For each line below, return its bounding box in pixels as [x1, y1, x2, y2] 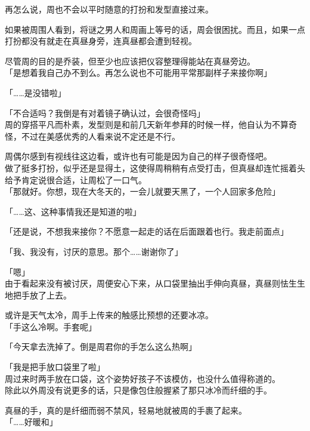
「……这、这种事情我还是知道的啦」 [5, 205, 141, 217]
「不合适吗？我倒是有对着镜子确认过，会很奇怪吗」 [5, 106, 205, 119]
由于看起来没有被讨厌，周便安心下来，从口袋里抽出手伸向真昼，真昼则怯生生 [5, 277, 305, 290]
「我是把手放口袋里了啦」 [5, 361, 105, 373]
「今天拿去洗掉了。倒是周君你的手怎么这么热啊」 [5, 340, 197, 353]
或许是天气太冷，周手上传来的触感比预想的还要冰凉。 [5, 309, 213, 321]
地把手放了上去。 [5, 288, 72, 301]
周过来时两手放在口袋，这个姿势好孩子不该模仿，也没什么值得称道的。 [5, 372, 280, 384]
